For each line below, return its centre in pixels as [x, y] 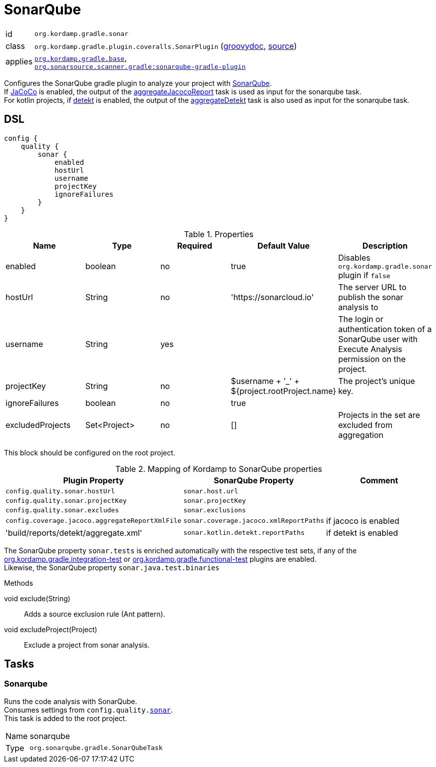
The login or [361, 319]
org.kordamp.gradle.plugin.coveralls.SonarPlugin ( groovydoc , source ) [166, 46]
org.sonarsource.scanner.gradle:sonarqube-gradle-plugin [140, 66]
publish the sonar [371, 297]
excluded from [365, 425]
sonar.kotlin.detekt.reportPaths [244, 533]
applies [19, 62]
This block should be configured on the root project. [90, 452]
